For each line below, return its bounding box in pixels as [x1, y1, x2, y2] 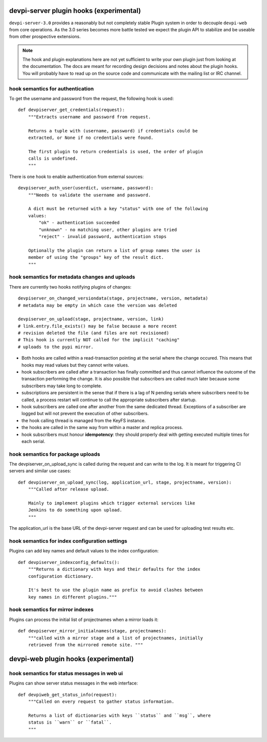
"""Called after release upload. [28, 487, 110, 492]
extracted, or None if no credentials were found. [28, 134, 154, 140]
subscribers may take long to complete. [21, 382, 102, 389]
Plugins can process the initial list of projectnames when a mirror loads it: [9, 617, 159, 622]
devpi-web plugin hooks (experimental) [9, 655, 134, 663]
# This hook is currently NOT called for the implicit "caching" [18, 337, 180, 343]
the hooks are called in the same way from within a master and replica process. [21, 425, 183, 431]
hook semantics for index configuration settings [9, 537, 128, 544]
